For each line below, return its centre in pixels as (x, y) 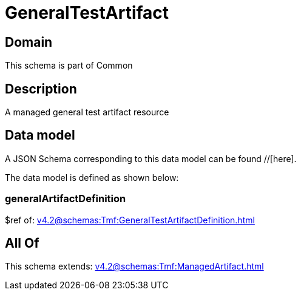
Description (41, 89)
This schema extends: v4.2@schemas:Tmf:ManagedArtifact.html (134, 266)
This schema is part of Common (69, 66)
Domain (29, 42)
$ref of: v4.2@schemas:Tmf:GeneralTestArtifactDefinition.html (130, 220)
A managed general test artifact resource (87, 112)
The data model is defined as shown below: (92, 177)
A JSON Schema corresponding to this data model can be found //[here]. (151, 158)
